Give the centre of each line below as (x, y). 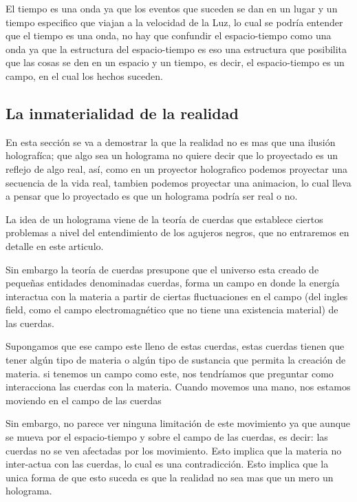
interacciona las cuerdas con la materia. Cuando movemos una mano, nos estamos (178, 387)
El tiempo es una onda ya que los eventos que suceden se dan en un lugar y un (172, 8)
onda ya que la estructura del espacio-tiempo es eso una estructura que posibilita (176, 49)
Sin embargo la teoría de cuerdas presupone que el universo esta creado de (162, 269)
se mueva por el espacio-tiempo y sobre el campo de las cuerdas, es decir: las (167, 437)
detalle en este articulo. (55, 245)
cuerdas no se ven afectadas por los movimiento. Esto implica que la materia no (174, 450)
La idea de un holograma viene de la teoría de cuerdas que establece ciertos (164, 219)
